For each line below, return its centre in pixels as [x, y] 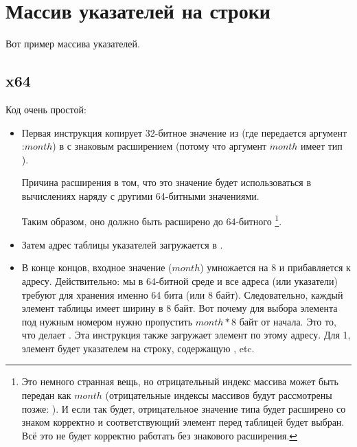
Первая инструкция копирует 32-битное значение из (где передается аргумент [184, 132]
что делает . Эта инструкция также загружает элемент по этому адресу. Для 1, [186, 335]
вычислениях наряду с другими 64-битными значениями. [140, 195]
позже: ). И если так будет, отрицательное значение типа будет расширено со [184, 408]
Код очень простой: [46, 109]
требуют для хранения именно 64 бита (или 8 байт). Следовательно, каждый [182, 294]
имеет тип [322, 146]
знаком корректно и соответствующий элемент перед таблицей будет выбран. [183, 422]
